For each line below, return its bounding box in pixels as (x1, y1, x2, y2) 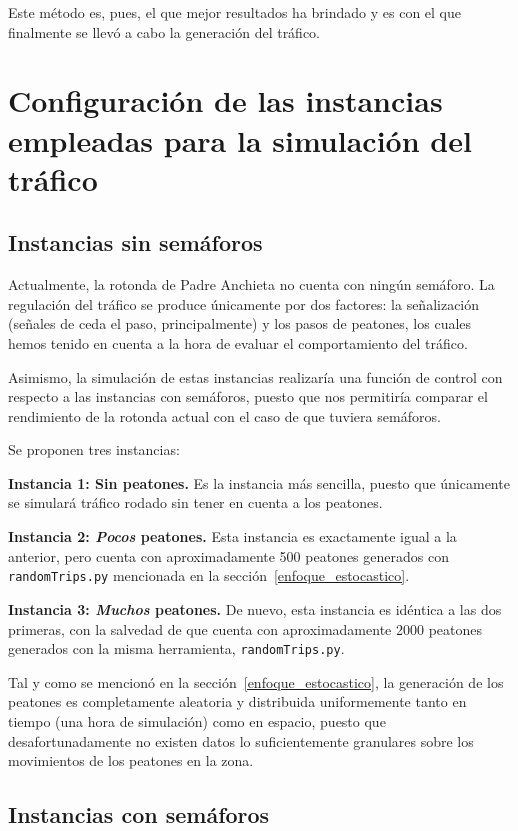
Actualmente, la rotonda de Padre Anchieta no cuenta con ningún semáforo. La (8, 274, 495, 295)
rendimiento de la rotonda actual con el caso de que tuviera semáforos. (8, 405, 441, 426)
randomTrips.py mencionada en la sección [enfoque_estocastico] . (8, 565, 410, 586)
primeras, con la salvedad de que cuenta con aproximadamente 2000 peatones (8, 618, 482, 639)
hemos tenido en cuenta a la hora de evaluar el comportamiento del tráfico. (8, 332, 468, 353)
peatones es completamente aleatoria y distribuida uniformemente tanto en (8, 691, 467, 712)
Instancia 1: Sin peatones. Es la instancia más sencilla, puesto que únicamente (8, 472, 510, 493)
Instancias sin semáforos (8, 227, 263, 258)
